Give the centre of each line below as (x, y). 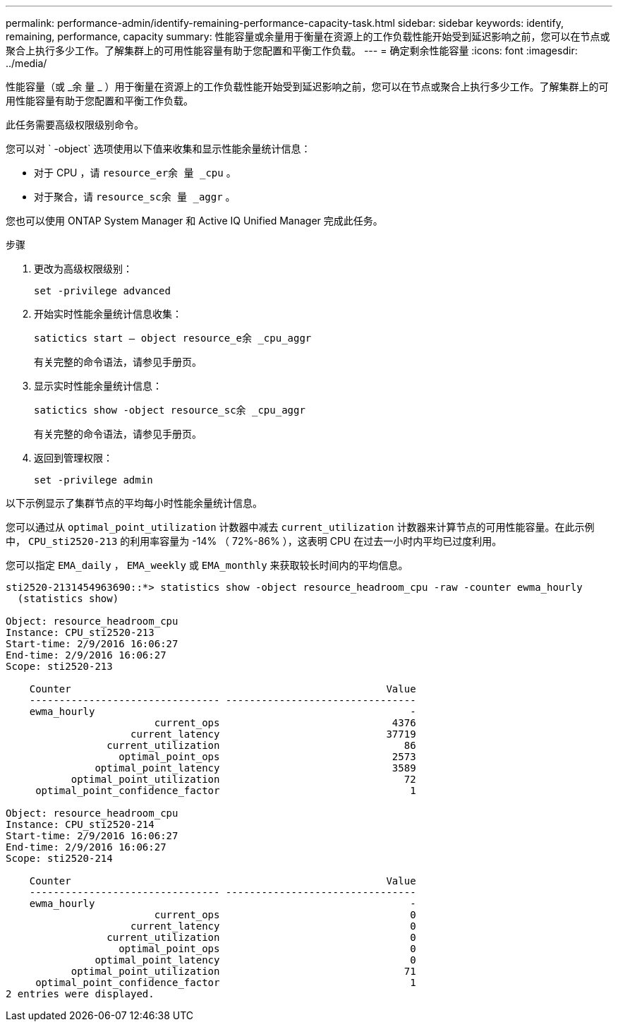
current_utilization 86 (261, 745)
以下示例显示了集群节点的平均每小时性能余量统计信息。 (134, 503)
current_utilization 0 (261, 937)
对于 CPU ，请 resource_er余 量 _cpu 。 (135, 173)
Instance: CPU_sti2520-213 (80, 632)
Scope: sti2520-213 (59, 666)
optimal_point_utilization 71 (243, 971)
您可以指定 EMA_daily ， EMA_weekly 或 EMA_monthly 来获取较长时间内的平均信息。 (207, 565)
